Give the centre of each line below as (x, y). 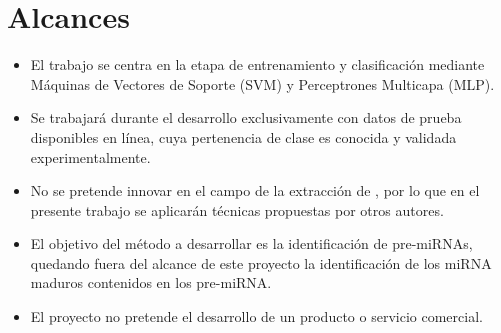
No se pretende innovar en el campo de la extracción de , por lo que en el (255, 190)
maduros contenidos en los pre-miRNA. (151, 282)
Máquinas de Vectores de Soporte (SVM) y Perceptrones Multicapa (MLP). (262, 83)
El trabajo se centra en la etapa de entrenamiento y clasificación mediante (257, 64)
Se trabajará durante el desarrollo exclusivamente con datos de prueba (246, 117)
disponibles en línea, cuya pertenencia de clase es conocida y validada (243, 136)
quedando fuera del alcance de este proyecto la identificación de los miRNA (261, 262)
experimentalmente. (90, 156)
